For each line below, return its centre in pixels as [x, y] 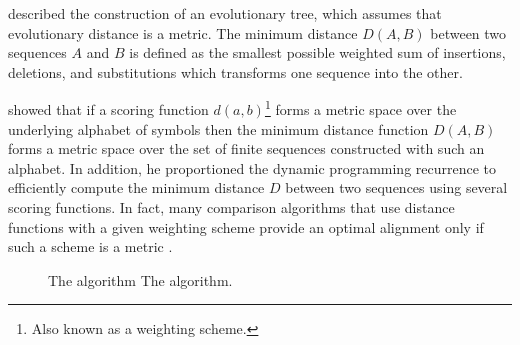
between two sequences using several [396, 187]
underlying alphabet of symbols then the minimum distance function [218, 128]
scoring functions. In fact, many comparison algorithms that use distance [231, 207]
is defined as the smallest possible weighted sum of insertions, [317, 52]
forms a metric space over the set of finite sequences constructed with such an [246, 148]
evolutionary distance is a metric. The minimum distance [183, 32]
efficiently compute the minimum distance [136, 187]
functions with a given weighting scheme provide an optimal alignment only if [246, 226]
